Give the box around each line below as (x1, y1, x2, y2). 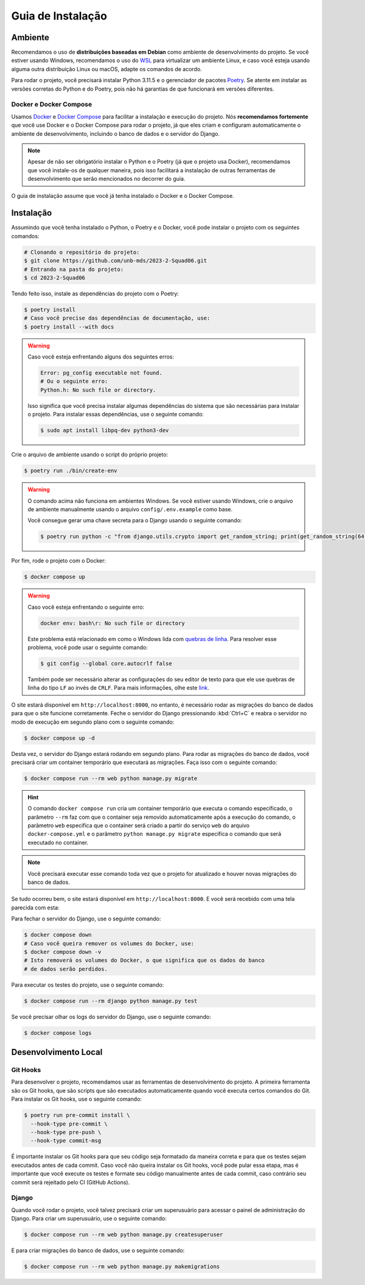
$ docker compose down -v (24, 948, 102, 955)
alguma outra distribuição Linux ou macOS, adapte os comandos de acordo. (11, 65, 202, 72)
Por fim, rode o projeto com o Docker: (11, 557, 106, 564)
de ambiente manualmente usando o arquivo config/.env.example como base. (27, 505, 233, 513)
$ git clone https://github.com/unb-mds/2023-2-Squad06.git (24, 257, 207, 264)
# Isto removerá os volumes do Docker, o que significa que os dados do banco (24, 957, 265, 964)
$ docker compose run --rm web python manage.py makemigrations (24, 1263, 220, 1270)
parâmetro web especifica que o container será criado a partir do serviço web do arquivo (27, 822, 250, 829)
